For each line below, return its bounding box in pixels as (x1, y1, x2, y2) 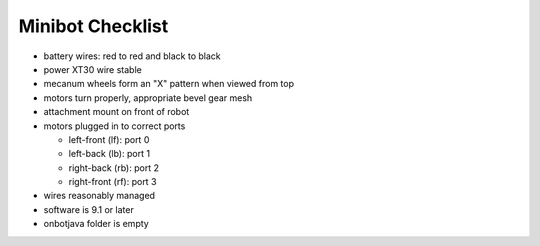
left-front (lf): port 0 (68, 133, 150, 145)
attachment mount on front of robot (43, 106, 190, 118)
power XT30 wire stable (43, 63, 142, 75)
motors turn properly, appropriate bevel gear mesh (43, 91, 253, 104)
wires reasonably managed (43, 190, 155, 202)
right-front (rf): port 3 (68, 176, 157, 188)
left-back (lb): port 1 (68, 148, 150, 160)
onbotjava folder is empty (43, 218, 149, 230)
